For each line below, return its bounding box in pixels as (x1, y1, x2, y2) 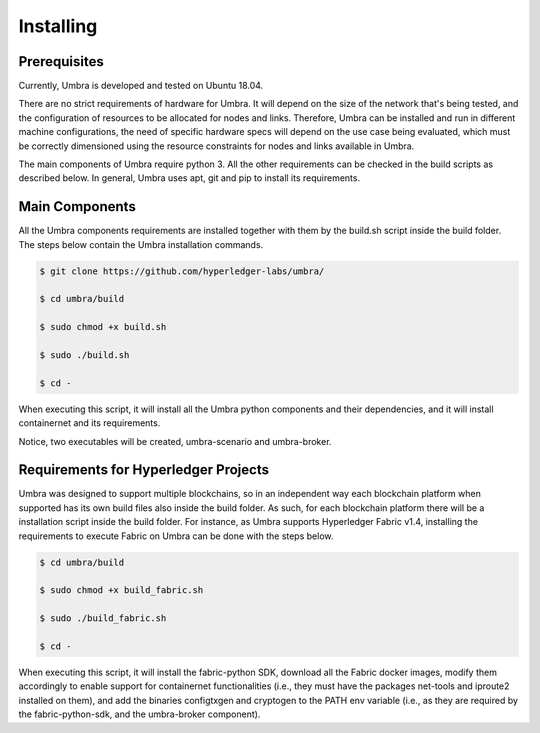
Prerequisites (18, 53, 104, 70)
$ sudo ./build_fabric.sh (39, 613, 167, 624)
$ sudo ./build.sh (39, 350, 130, 361)
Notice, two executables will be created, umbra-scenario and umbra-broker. (18, 435, 332, 447)
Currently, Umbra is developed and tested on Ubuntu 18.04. (18, 80, 264, 92)
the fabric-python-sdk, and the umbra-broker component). (18, 708, 261, 720)
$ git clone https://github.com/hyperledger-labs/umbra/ (39, 265, 325, 277)
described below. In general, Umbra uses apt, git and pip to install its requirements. (18, 172, 360, 184)
